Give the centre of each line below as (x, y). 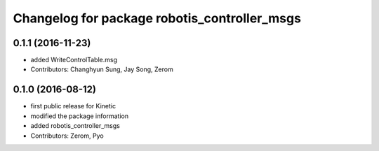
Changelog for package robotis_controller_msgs (157, 18)
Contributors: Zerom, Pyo (67, 136)
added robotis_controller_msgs (75, 126)
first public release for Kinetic (73, 106)
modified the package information (80, 116)
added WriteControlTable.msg (74, 60)
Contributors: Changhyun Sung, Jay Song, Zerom (102, 69)
